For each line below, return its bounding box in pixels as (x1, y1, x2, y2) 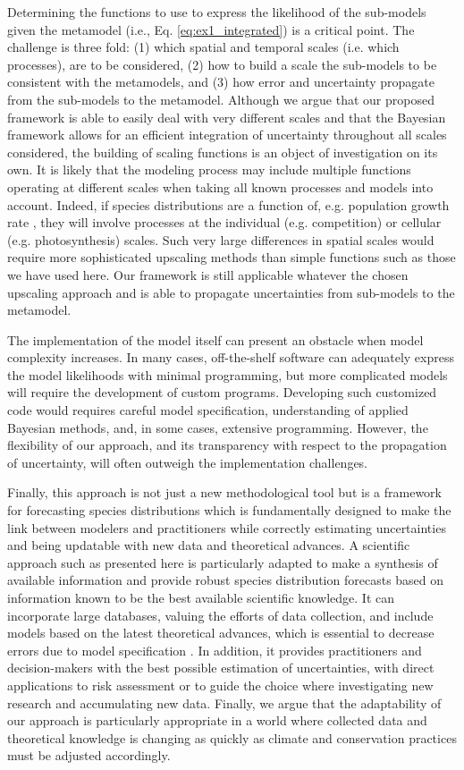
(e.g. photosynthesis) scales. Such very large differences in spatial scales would (7, 230, 434, 249)
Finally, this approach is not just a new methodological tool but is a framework (7, 483, 442, 502)
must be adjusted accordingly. (7, 746, 171, 765)
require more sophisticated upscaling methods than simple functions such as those (7, 248, 456, 267)
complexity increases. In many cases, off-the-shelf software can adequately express (7, 348, 454, 367)
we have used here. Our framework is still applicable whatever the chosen (7, 265, 409, 283)
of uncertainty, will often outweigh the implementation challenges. (7, 453, 368, 471)
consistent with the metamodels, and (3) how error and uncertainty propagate (7, 72, 434, 91)
